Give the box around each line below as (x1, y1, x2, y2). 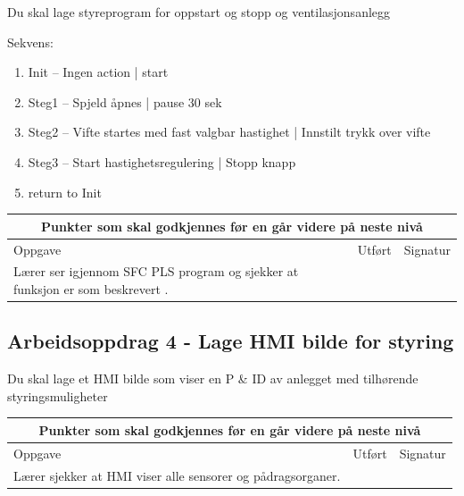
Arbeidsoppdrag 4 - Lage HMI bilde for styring (7, 327, 454, 355)
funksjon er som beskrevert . (13, 279, 169, 298)
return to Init (28, 182, 102, 201)
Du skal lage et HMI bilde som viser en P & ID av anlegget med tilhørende (7, 369, 418, 388)
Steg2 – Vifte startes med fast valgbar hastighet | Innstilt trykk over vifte (28, 122, 431, 141)
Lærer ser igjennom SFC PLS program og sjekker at (13, 262, 299, 281)
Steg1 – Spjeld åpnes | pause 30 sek (28, 92, 222, 111)
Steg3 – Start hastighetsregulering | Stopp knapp (28, 152, 296, 171)
